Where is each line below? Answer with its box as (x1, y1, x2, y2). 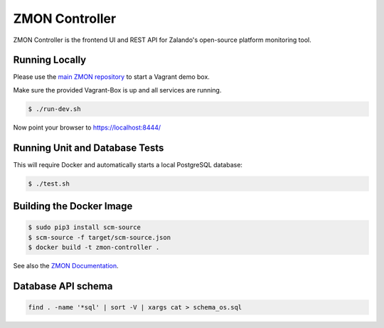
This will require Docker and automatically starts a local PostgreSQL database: (13, 160, 243, 169)
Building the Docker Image (13, 200, 133, 213)
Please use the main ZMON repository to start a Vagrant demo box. (13, 73, 210, 81)
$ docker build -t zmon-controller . (28, 243, 160, 252)
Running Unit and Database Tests (13, 142, 164, 154)
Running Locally (13, 54, 87, 66)
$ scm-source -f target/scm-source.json (28, 233, 171, 241)
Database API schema (13, 280, 113, 292)
